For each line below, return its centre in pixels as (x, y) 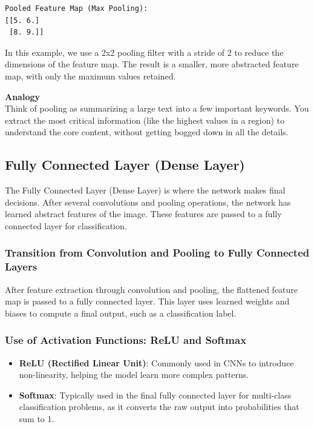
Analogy (23, 96)
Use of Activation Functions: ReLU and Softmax (126, 340)
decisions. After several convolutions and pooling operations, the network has (148, 202)
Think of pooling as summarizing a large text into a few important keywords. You (157, 108)
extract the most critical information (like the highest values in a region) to (145, 120)
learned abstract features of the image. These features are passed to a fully (143, 214)
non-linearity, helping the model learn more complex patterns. (134, 375)
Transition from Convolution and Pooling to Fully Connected (157, 253)
